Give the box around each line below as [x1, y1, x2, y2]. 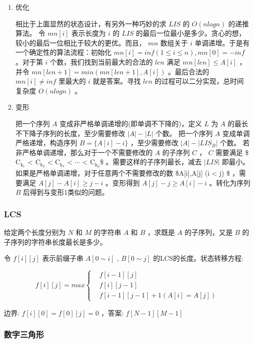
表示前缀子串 [42, 253, 84, 263]
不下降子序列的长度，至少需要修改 [15, 128, 125, 138]
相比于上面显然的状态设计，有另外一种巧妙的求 [15, 18, 166, 28]
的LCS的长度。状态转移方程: [153, 253, 244, 263]
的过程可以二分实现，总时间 [155, 76, 244, 86]
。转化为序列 [209, 177, 251, 187]
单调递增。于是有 [195, 37, 250, 47]
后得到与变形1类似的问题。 [23, 187, 109, 197]
